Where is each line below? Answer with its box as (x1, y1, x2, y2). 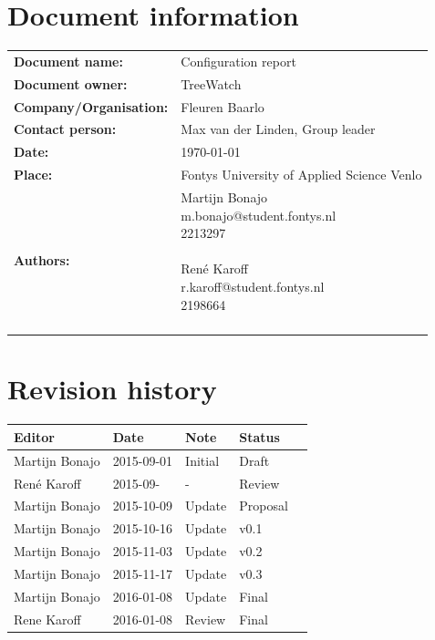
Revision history (7, 370, 217, 408)
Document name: (14, 51, 123, 70)
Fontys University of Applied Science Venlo (181, 165, 422, 184)
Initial (185, 450, 220, 470)
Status (239, 427, 280, 446)
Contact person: (14, 119, 117, 139)
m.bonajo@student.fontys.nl (181, 205, 337, 224)
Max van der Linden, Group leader (181, 119, 376, 139)
